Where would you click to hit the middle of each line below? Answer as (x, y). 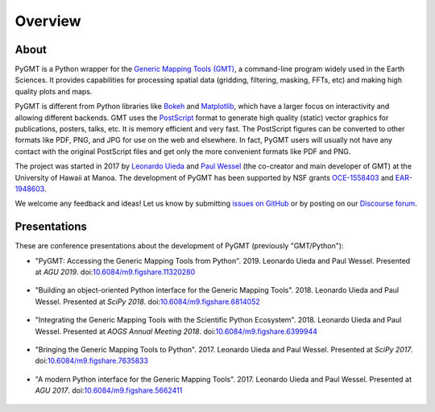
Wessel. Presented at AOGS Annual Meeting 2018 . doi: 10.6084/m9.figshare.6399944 (176, 331)
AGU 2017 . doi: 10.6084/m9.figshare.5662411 (109, 390)
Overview (48, 21)
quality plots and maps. (54, 91)
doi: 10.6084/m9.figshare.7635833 (92, 361)
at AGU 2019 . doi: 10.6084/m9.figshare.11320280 (115, 272)
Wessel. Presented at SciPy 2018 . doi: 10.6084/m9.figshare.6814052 (148, 302)
